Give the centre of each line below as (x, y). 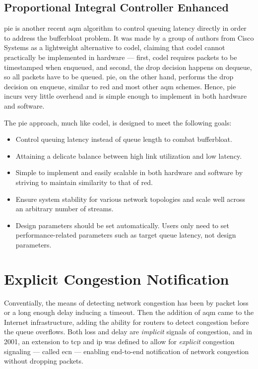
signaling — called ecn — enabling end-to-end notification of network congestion (127, 351)
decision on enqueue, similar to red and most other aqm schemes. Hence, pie (120, 86)
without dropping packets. (44, 361)
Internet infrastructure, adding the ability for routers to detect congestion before (127, 322)
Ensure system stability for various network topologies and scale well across (130, 199)
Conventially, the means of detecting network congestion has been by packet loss (126, 302)
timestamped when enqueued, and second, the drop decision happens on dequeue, (128, 67)
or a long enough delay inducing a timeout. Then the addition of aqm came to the (129, 312)
